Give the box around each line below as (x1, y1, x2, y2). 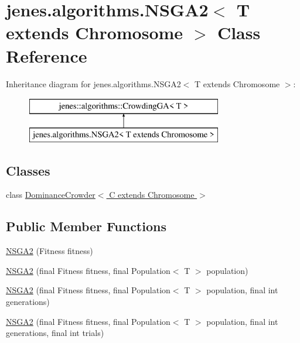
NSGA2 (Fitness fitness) (6, 245, 93, 257)
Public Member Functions (6, 217, 166, 235)
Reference (6, 43, 87, 67)
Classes (6, 161, 50, 179)
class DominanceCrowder (6, 188, 96, 201)
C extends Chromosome (109, 188, 195, 201)
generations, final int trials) (6, 327, 104, 339)
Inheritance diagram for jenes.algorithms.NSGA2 (6, 77, 181, 90)
